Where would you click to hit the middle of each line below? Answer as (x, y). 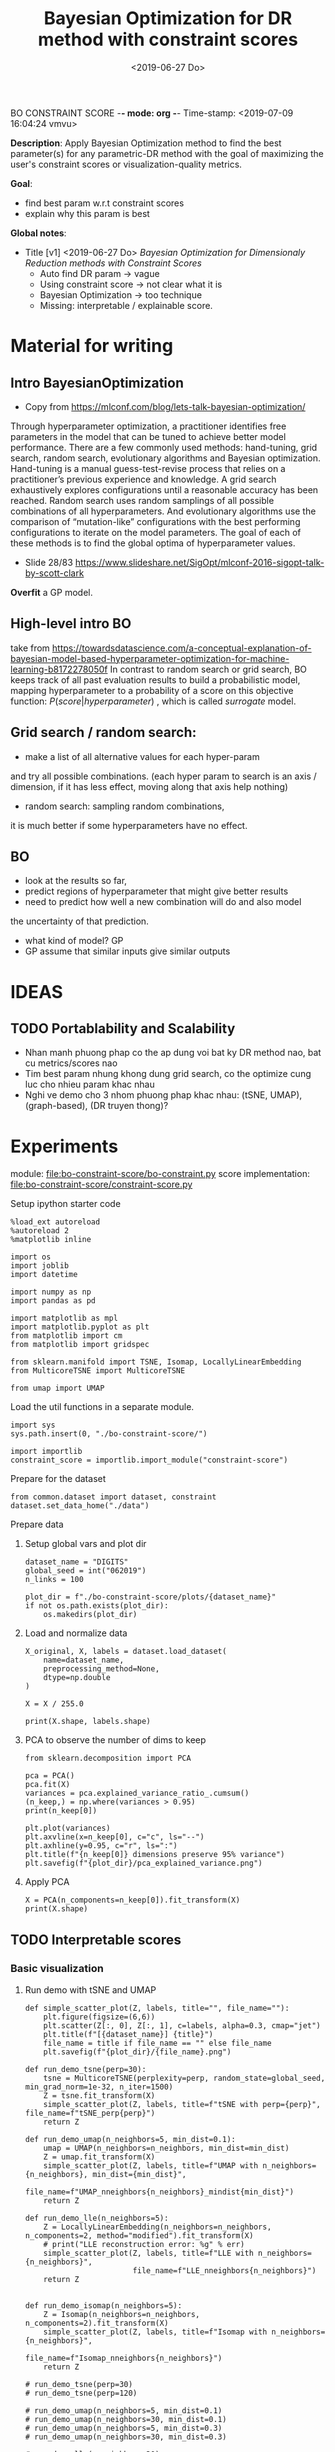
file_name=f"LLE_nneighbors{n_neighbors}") (224, 2271)
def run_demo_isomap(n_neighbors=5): (103, 2306)
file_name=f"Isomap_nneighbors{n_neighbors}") (123, 2358)
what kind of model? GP (74, 941)
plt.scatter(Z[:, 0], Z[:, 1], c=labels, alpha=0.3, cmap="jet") (182, 2026)
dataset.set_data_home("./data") (80, 1506)
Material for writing (92, 346)
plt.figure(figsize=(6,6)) (99, 2017)
